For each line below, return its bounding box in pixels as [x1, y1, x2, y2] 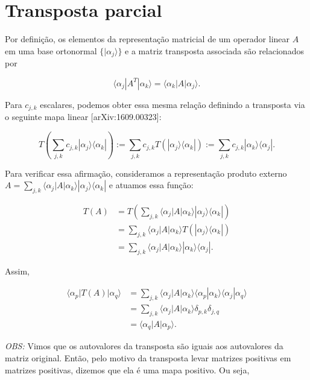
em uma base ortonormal [5, 44, 97, 57]
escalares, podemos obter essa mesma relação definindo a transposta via [40, 98, 305, 110]
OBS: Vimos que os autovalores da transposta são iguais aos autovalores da [5, 340, 283, 352]
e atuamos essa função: [109, 179, 194, 191]
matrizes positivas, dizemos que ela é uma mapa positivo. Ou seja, [5, 363, 250, 376]
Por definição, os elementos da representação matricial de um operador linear [5, 33, 290, 45]
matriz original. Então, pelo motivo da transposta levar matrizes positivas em [5, 351, 291, 364]
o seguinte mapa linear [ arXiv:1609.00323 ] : [5, 110, 162, 123]
